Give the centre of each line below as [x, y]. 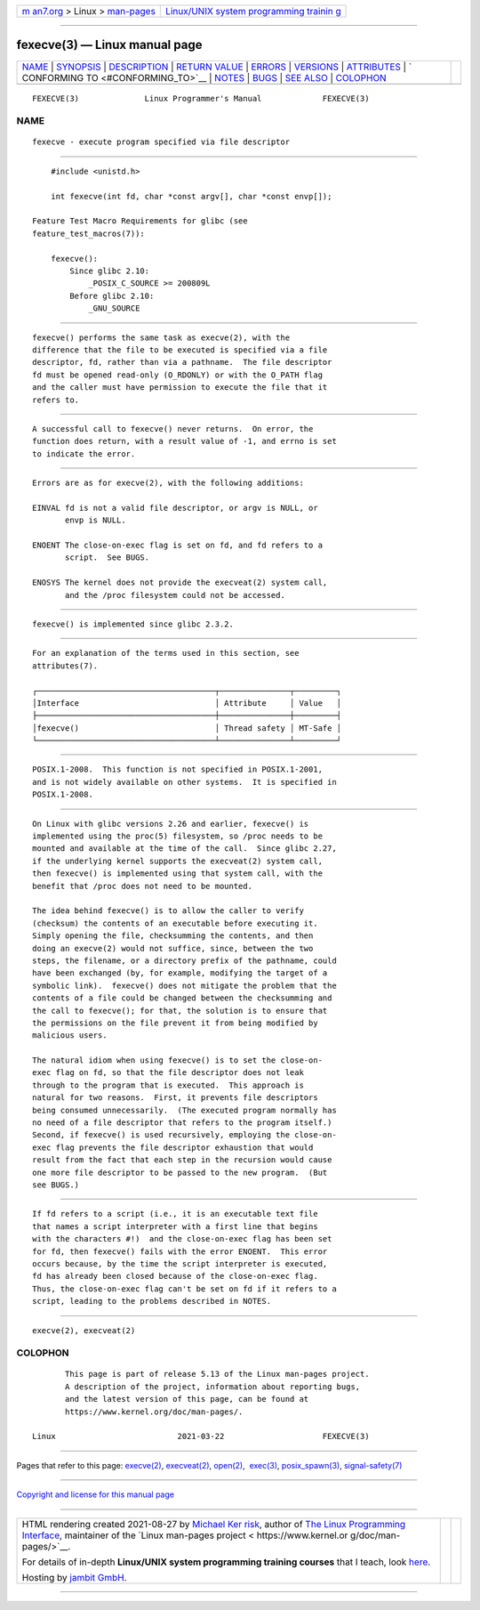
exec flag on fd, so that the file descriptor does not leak [168, 1073]
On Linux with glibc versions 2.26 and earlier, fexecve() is [171, 824]
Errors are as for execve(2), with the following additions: [168, 483]
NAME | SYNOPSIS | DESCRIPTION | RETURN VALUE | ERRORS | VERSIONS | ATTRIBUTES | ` [217, 67]
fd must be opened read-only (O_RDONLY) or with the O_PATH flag [178, 375]
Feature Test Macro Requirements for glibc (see [140, 221]
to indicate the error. [84, 453]
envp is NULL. [96, 520]
